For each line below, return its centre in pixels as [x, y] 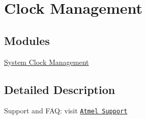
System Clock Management [47, 62]
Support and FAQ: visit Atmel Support [66, 111]
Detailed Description [60, 89]
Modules [27, 40]
